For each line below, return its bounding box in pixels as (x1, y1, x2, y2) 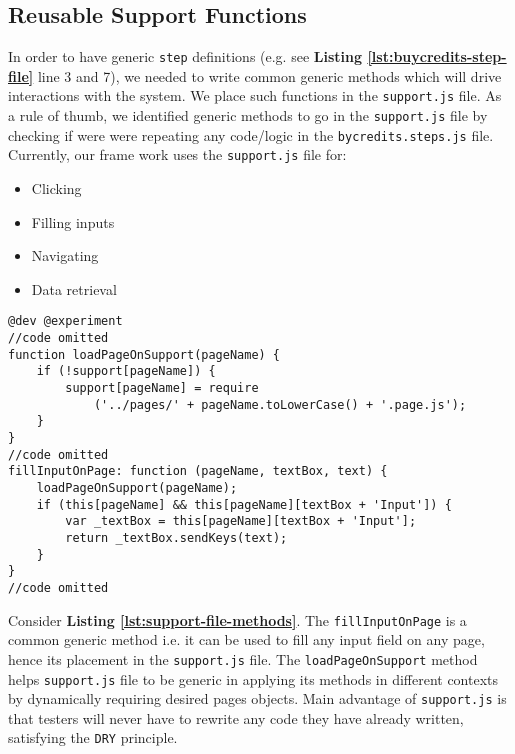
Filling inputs (31, 211, 115, 232)
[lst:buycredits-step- (367, 46, 507, 67)
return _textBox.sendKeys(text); (65, 530, 288, 545)
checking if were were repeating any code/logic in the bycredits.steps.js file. (8, 124, 494, 145)
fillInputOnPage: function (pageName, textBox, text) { (8, 464, 388, 479)
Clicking (31, 178, 82, 199)
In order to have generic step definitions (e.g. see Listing (8, 46, 363, 67)
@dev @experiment (8, 314, 123, 329)
